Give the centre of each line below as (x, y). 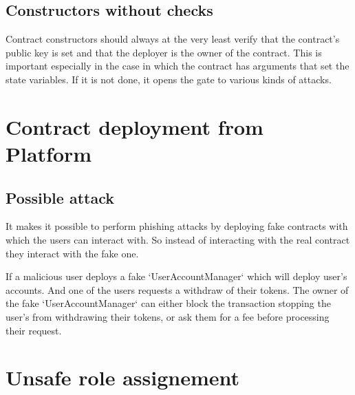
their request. (34, 330)
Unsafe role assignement (122, 377)
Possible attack (60, 197)
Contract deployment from (135, 126)
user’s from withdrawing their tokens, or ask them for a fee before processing (168, 316)
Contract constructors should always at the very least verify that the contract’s (173, 39)
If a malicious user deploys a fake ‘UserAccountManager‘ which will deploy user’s (176, 276)
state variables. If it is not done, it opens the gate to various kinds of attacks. (169, 79)
